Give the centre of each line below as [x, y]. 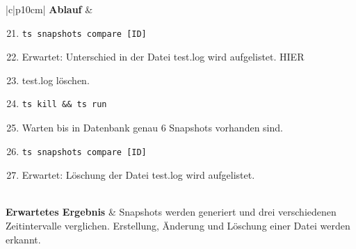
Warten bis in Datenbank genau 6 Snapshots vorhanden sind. [152, 127]
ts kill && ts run [64, 105]
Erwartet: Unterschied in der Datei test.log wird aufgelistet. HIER [163, 57]
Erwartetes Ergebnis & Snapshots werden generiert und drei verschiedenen [171, 212]
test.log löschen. [56, 80]
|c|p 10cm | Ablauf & [49, 9]
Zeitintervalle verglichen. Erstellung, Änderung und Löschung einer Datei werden [178, 225]
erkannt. [23, 239]
